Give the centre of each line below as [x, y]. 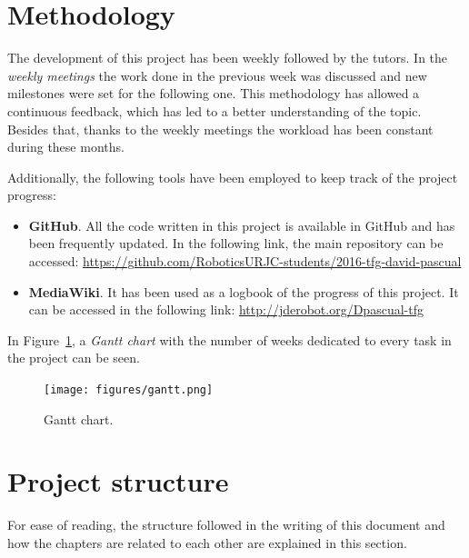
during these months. [66, 147]
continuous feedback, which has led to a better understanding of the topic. [215, 110]
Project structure [118, 481]
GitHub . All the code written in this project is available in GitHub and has [242, 225]
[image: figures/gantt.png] [129, 390]
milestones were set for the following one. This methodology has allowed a [214, 93]
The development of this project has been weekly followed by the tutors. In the [228, 58]
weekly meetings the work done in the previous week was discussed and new [217, 75]
